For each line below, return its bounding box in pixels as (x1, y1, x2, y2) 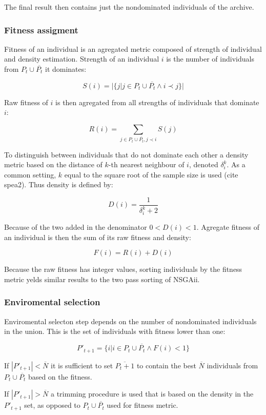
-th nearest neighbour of (108, 159, 185, 170)
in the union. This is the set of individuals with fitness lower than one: (4, 326, 226, 337)
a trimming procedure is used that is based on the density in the (51, 388, 254, 399)
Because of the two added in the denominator (4, 222, 147, 232)
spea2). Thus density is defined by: (4, 179, 113, 190)
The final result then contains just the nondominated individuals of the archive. (4, 2, 254, 12)
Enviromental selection (4, 295, 100, 308)
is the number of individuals (166, 53, 254, 64)
